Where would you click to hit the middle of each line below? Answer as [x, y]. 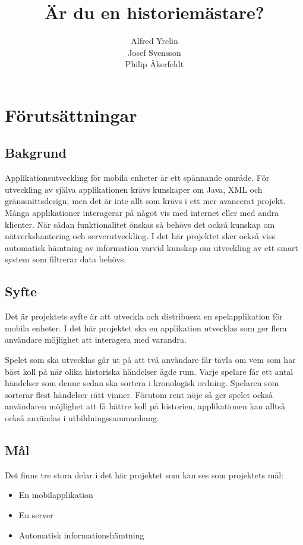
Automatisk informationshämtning [81, 535]
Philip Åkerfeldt [154, 64]
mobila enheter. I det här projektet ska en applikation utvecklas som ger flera [146, 328]
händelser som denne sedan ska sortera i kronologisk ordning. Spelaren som [142, 383]
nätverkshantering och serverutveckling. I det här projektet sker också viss [140, 236]
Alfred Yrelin [154, 41]
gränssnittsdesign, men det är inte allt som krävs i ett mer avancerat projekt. [145, 201]
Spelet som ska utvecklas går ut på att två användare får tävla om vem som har [150, 360]
